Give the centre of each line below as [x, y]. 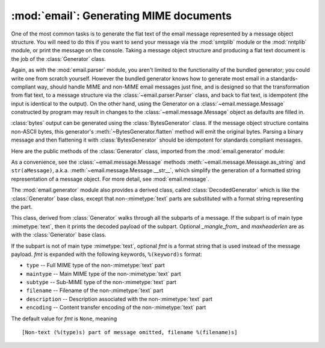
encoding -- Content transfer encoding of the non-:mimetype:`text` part [116, 308]
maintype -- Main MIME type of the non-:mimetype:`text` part [104, 273]
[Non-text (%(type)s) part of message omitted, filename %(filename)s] [130, 332]
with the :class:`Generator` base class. [59, 235]
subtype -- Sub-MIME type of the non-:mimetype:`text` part [101, 282]
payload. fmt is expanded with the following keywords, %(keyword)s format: [107, 254]
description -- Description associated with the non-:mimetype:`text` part [119, 299]
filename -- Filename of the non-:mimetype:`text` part [95, 291]
